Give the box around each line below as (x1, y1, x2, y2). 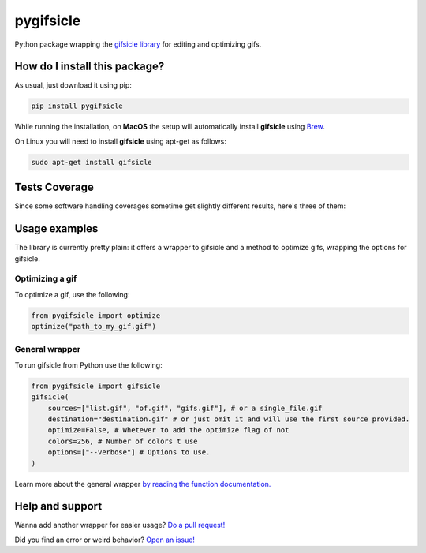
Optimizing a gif (14, 273, 77, 284)
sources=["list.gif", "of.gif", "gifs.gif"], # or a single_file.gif (47, 403, 323, 413)
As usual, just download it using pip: (14, 80, 132, 90)
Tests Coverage (14, 181, 94, 194)
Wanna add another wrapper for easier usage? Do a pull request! (14, 521, 226, 530)
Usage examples (14, 222, 99, 236)
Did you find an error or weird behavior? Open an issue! (14, 535, 195, 544)
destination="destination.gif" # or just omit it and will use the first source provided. (47, 415, 410, 424)
